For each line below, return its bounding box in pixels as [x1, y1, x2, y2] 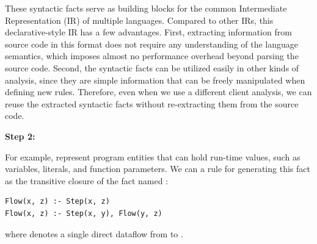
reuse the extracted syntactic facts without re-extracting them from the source [5, 97, 299, 110]
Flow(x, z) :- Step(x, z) [5, 197, 110, 206]
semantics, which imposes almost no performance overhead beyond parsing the [5, 49, 299, 62]
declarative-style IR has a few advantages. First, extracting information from [5, 26, 292, 38]
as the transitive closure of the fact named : [5, 174, 169, 187]
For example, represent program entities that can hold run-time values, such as [5, 150, 301, 163]
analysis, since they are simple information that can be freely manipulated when [5, 73, 305, 86]
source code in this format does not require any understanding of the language [5, 37, 299, 50]
